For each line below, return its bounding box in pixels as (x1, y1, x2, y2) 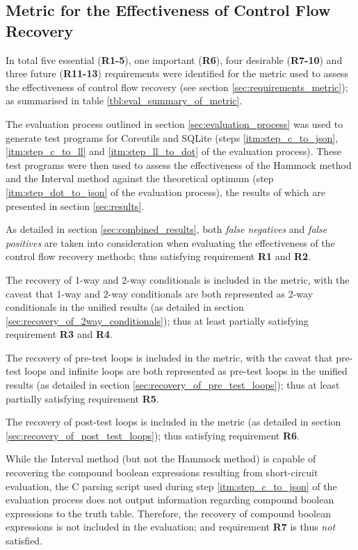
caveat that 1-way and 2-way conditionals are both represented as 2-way (6, 286, 314, 300)
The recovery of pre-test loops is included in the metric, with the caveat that (6, 350, 333, 364)
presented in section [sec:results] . (6, 198, 145, 213)
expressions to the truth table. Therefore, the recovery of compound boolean (6, 505, 331, 520)
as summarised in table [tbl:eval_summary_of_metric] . (6, 93, 243, 108)
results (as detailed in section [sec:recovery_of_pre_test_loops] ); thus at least (6, 378, 340, 392)
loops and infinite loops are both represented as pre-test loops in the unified (24, 364, 348, 378)
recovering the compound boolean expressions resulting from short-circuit (6, 465, 318, 480)
